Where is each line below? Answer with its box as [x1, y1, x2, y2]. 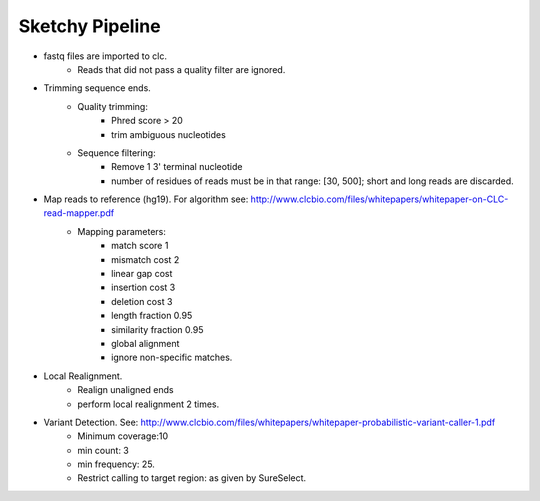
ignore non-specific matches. [111, 351, 233, 364]
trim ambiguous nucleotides [111, 128, 227, 140]
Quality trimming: [77, 100, 149, 112]
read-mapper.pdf [43, 207, 115, 219]
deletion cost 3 [111, 295, 173, 307]
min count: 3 [77, 444, 130, 456]
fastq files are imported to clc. [43, 50, 168, 62]
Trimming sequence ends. [43, 82, 152, 94]
